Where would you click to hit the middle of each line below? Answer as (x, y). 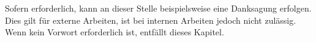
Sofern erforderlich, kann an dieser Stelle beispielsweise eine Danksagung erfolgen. (158, 8)
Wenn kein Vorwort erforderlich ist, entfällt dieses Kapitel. (115, 32)
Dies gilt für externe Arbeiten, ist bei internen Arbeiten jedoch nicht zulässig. (151, 20)
